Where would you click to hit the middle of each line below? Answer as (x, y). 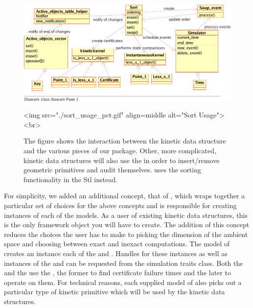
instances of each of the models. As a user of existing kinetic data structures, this (126, 215)
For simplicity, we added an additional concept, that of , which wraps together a (125, 196)
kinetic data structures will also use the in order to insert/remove (122, 160)
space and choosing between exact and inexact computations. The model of (117, 244)
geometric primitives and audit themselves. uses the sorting (112, 170)
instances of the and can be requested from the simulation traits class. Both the (124, 263)
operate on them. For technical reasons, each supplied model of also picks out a (123, 282)
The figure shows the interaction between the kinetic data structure (125, 141)
